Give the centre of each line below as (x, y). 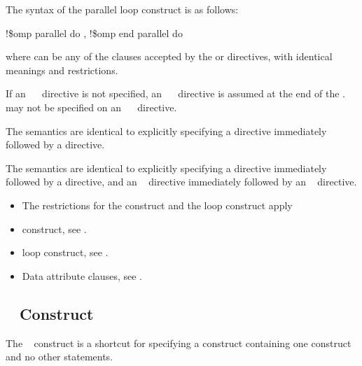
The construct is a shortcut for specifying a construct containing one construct (179, 343)
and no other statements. (60, 357)
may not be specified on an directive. (91, 107)
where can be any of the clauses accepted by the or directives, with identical (169, 56)
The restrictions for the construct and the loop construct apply (157, 205)
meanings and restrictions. (62, 70)
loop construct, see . (65, 252)
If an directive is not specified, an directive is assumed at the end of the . (175, 93)
